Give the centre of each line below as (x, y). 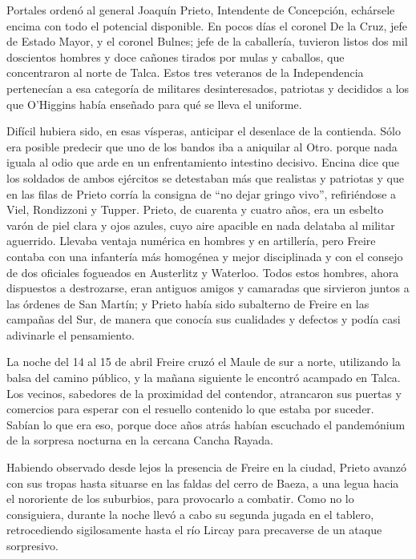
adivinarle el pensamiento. (71, 334)
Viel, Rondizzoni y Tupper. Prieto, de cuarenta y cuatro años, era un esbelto (195, 209)
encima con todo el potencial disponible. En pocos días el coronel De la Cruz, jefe (207, 25)
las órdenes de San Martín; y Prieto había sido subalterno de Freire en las (188, 303)
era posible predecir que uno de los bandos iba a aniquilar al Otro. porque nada (202, 146)
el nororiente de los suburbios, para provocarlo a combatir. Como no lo (180, 499)
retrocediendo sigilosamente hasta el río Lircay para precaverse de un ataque (194, 530)
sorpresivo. (32, 545)
